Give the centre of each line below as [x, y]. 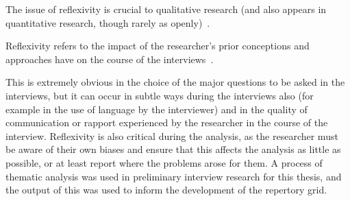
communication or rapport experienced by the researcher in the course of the [167, 122]
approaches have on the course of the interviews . [110, 59]
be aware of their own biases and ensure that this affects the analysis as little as [173, 149]
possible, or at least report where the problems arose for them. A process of [164, 162]
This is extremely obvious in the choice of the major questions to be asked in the [175, 82]
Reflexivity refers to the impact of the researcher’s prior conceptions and [158, 46]
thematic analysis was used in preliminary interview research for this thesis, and [174, 176]
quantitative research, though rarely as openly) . [108, 22]
